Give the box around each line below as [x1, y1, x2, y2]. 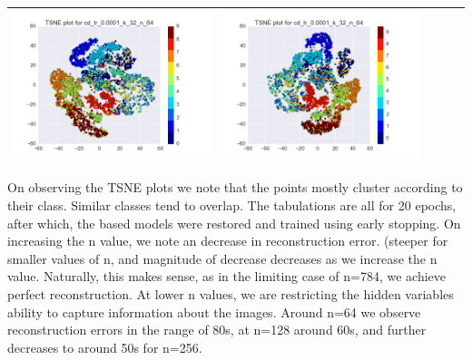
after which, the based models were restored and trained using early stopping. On [7, 213, 461, 232]
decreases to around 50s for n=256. [7, 337, 202, 356]
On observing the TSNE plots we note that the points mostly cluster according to [7, 178, 463, 197]
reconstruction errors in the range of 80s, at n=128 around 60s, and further [7, 320, 427, 339]
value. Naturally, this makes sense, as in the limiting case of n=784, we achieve [7, 267, 447, 286]
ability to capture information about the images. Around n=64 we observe [7, 302, 421, 321]
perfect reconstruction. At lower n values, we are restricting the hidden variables [7, 284, 454, 303]
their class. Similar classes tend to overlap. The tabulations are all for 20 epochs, [7, 195, 457, 214]
